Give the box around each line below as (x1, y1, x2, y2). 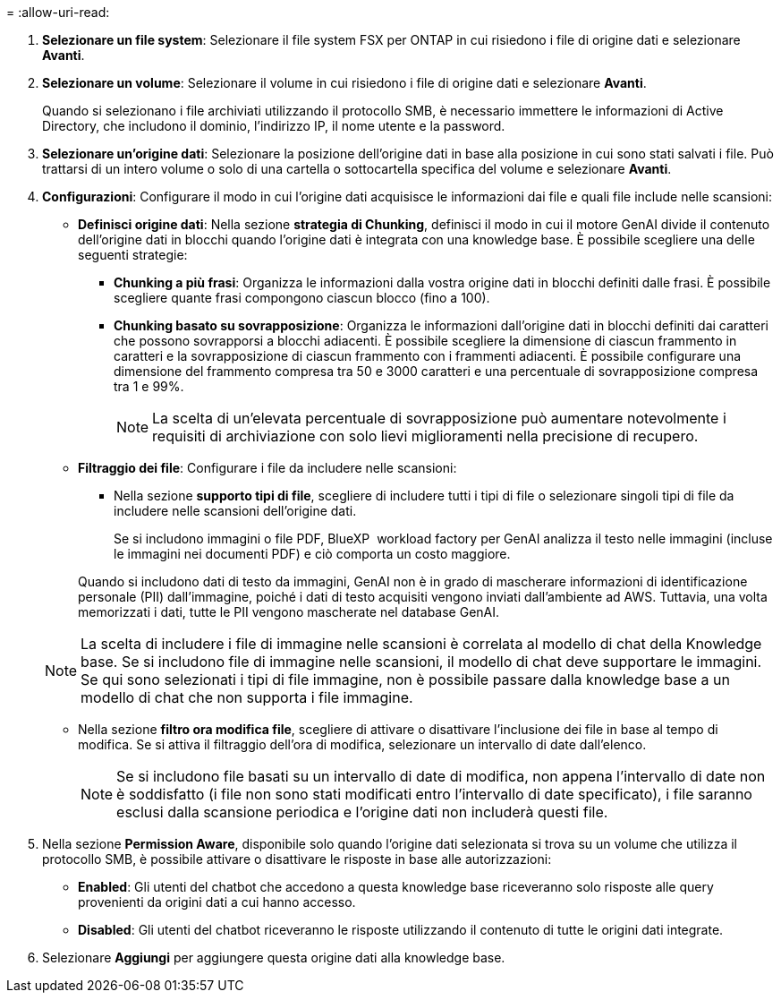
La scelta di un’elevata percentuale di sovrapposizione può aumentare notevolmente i (152, 409, 726, 427)
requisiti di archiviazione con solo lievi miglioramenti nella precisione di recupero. (152, 427, 699, 445)
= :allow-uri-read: (6, 4, 110, 20)
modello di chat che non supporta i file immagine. (81, 688, 413, 706)
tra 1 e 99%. (114, 379, 184, 394)
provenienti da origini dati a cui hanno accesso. (78, 894, 356, 910)
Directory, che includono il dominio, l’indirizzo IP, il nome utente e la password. (42, 118, 505, 133)
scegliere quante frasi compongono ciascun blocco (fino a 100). (114, 290, 490, 305)
